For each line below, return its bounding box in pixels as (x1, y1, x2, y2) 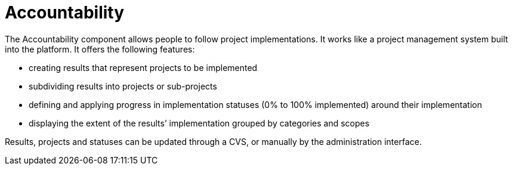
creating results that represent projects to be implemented (29, 62, 258, 73)
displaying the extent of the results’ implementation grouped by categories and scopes (29, 118, 370, 128)
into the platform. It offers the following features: (5, 44, 195, 54)
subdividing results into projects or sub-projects (29, 81, 217, 91)
